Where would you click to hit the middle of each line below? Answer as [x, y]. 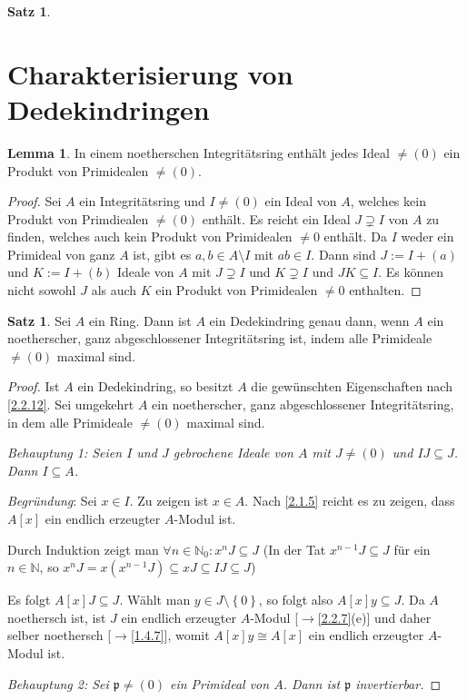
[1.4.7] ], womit [170, 635]
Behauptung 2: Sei [58, 683]
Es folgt [29, 600]
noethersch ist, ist [57, 617]
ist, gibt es [162, 254]
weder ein [427, 237]
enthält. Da [356, 237]
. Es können [411, 272]
